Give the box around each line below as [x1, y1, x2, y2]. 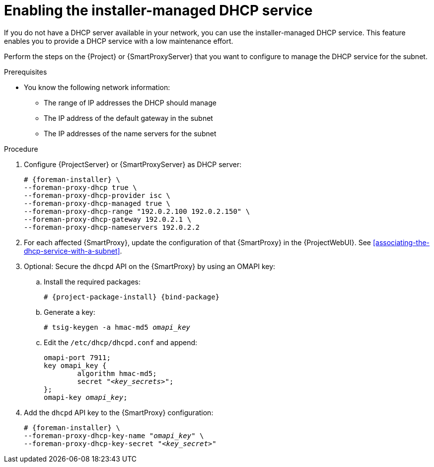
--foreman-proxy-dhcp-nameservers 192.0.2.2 [24, 223, 200, 231]
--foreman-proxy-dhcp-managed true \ [24, 199, 171, 207]
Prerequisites [4, 67, 47, 76]
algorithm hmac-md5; [77, 369, 157, 377]
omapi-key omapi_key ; [44, 393, 128, 401]
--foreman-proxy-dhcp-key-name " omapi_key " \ [24, 431, 204, 440]
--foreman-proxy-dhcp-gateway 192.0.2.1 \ [24, 215, 192, 223]
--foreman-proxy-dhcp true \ [24, 183, 137, 191]
